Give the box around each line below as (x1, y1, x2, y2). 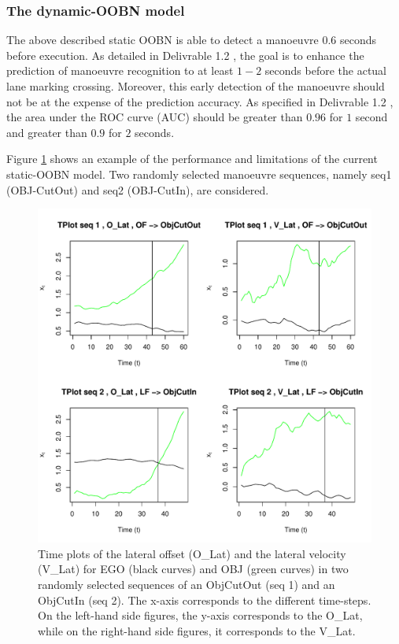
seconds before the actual (264, 62, 387, 79)
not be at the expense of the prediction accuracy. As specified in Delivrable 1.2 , (6, 93, 393, 109)
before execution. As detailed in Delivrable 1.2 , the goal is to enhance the (6, 46, 364, 63)
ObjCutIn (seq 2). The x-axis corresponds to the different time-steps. (38, 591, 371, 608)
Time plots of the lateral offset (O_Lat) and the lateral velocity (38, 545, 346, 561)
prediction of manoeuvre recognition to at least (6, 62, 234, 79)
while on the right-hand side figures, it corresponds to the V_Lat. (38, 622, 356, 638)
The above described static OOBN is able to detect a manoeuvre (6, 31, 319, 48)
